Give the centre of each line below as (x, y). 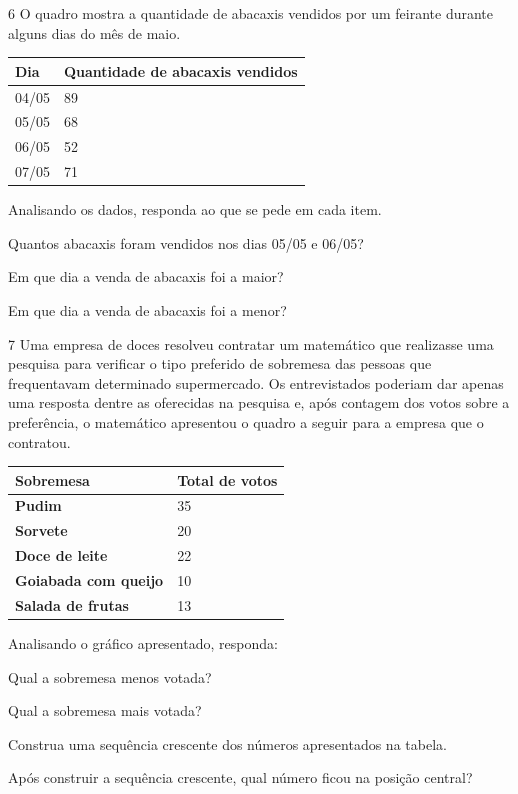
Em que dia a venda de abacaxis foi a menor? (147, 309)
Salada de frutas (72, 604)
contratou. (39, 441)
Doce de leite (61, 555)
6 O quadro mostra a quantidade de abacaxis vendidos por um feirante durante (251, 13)
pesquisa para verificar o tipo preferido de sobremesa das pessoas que (220, 363)
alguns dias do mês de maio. (94, 32)
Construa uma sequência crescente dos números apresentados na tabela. (227, 743)
